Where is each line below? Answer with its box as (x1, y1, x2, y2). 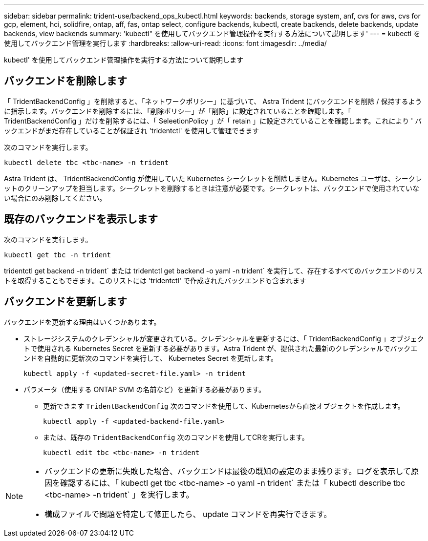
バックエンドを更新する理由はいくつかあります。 (4, 317, 161, 326)
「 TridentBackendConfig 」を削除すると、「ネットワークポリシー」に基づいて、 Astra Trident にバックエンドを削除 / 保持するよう (4, 97, 422, 105)
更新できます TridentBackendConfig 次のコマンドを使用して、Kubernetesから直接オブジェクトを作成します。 (43, 401, 405, 410)
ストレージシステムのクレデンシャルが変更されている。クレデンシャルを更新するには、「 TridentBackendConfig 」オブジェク (23, 334, 424, 343)
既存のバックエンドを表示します (4, 213, 158, 226)
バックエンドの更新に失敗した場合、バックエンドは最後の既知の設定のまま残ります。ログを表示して (44, 466, 411, 476)
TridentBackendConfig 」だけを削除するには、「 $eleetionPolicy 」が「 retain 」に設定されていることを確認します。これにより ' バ (4, 116, 422, 125)
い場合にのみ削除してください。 (4, 193, 107, 202)
